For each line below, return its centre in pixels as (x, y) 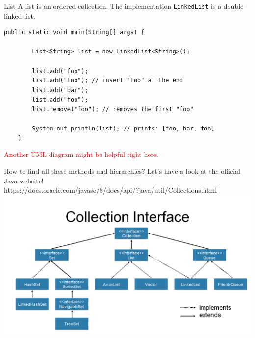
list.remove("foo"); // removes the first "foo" (113, 109)
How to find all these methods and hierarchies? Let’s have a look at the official (122, 170)
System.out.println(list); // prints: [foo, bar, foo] (123, 129)
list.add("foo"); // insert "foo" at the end (108, 81)
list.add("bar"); (60, 90)
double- (234, 6)
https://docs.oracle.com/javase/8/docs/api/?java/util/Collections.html (111, 190)
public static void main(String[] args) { (74, 33)
